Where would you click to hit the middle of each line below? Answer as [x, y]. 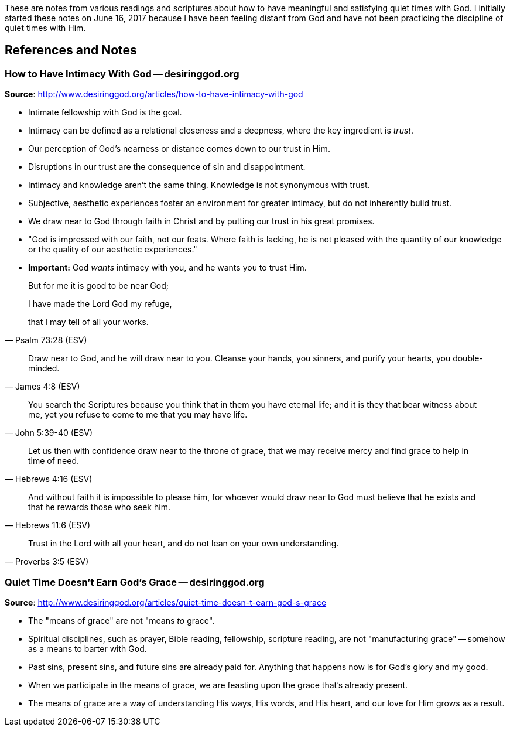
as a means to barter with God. [88, 648]
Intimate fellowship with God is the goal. [105, 112]
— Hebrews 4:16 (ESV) [49, 479]
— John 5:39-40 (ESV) [49, 433]
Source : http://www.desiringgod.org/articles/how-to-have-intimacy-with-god [154, 94]
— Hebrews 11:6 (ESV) [48, 525]
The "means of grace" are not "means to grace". [121, 620]
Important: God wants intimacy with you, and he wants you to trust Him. [167, 268]
